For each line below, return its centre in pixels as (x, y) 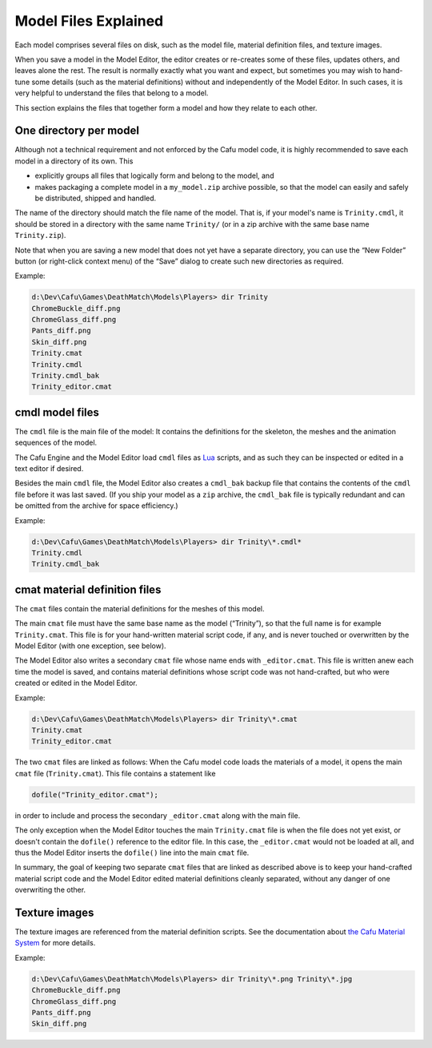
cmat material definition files (88, 589)
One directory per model (77, 131)
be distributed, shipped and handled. (96, 198)
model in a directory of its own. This (74, 161)
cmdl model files (57, 412)
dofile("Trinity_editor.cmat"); (95, 794)
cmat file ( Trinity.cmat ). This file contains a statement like (115, 773)
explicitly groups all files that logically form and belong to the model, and (154, 175)
